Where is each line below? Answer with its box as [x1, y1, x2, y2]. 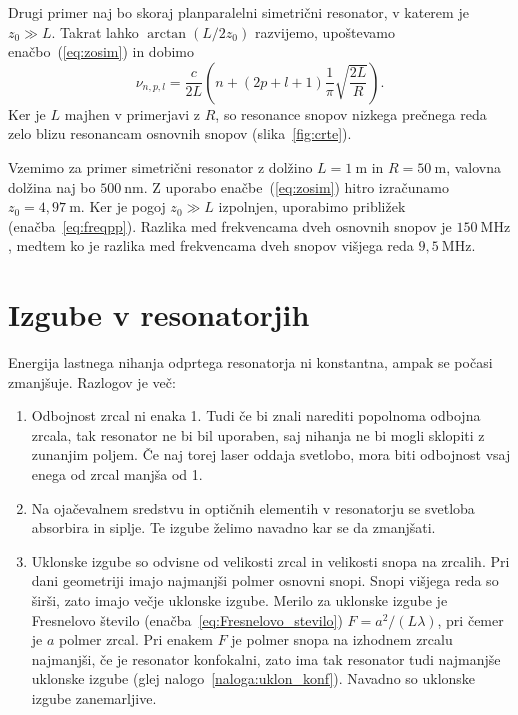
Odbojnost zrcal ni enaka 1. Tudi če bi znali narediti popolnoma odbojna [31, 405, 481, 426]
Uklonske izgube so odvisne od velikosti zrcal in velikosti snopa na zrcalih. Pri [31, 550, 510, 571]
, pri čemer [437, 609, 504, 630]
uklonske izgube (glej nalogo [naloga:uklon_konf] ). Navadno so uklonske [31, 668, 476, 689]
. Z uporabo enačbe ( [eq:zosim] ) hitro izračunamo [143, 176, 449, 197]
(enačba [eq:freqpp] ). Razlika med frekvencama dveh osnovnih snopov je [8, 215, 452, 236]
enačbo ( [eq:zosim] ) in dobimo [8, 41, 194, 62]
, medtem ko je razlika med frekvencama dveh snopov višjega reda [8, 235, 414, 256]
